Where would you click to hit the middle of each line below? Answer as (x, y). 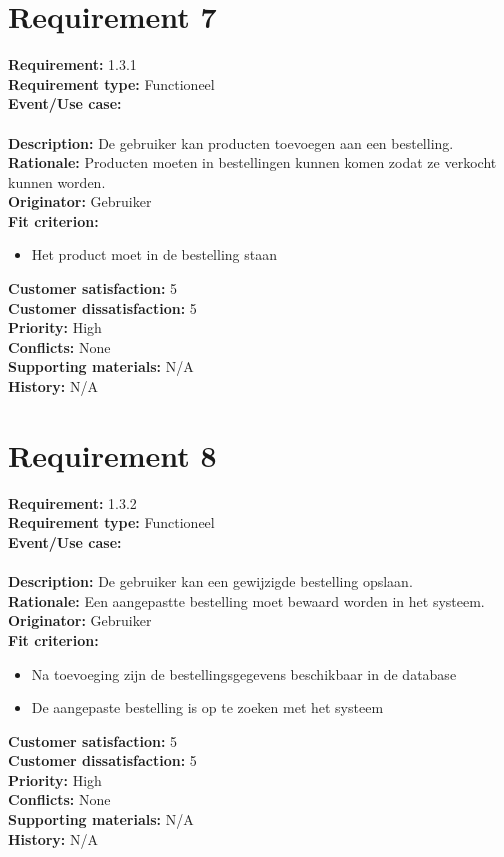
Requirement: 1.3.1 (72, 64)
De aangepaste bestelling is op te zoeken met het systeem (207, 707)
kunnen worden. (57, 181)
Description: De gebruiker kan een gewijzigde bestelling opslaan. (210, 581)
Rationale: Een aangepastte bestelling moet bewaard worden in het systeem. (246, 600)
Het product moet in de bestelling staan (154, 254)
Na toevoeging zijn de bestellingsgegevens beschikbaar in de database (244, 673)
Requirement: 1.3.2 (72, 502)
